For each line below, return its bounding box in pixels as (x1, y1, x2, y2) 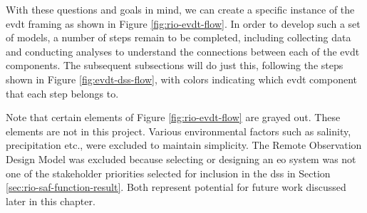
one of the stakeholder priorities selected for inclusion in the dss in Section (6, 165, 331, 180)
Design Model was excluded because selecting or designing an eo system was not (6, 151, 356, 166)
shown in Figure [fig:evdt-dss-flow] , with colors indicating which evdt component (6, 71, 357, 86)
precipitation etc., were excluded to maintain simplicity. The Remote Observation (6, 137, 362, 152)
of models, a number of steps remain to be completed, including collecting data (6, 30, 351, 45)
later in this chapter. (6, 193, 95, 208)
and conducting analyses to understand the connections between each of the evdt (6, 43, 360, 58)
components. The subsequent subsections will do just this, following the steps (6, 58, 343, 73)
